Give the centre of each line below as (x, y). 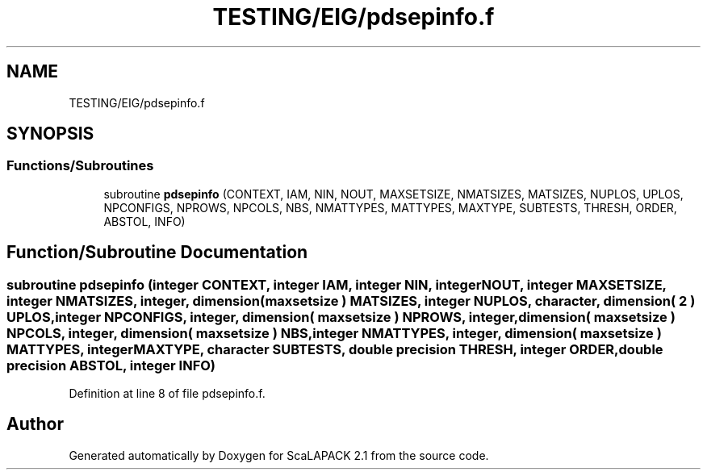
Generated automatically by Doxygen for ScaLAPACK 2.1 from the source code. (279, 455)
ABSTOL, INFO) (144, 221)
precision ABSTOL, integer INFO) (111, 365)
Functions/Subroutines (80, 166)
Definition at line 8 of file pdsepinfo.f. (167, 394)
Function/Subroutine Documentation (157, 253)
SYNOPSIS (50, 134)
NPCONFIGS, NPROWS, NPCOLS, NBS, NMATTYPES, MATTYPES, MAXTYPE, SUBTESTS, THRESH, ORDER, (390, 207)
